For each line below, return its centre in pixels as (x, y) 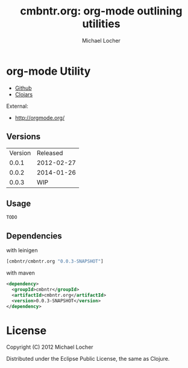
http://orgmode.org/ (40, 117)
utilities (101, 24)
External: (17, 106)
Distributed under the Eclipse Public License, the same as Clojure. (88, 359)
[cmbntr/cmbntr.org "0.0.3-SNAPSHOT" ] (55, 261)
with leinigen (22, 251)
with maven (20, 273)
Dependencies (34, 236)
